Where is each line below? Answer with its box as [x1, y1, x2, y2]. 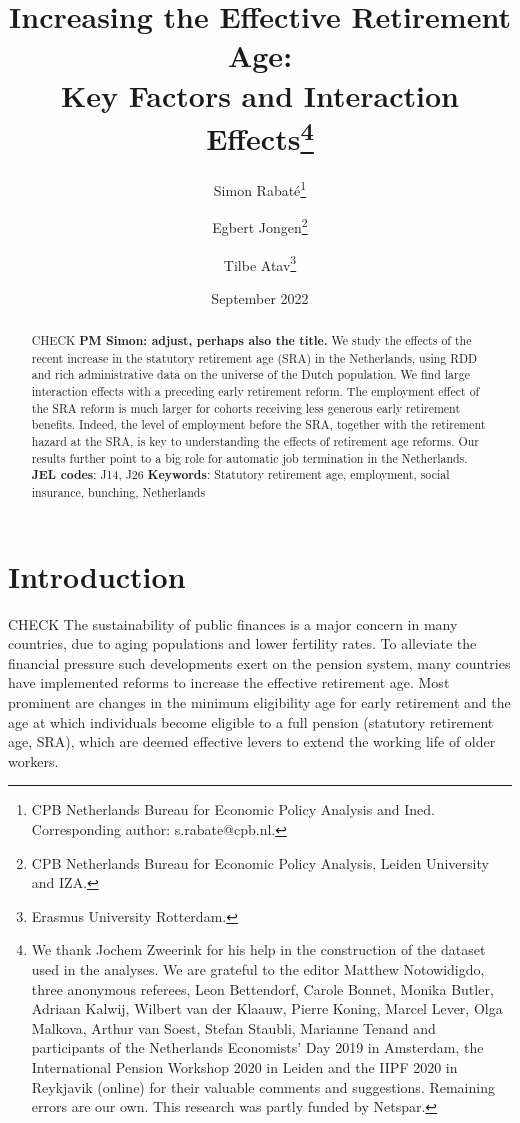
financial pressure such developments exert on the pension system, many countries [8, 652, 511, 673]
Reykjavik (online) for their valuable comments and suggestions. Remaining [31, 1076, 495, 1097]
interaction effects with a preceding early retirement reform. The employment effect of [31, 383, 480, 400]
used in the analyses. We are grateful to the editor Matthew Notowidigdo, [31, 958, 485, 979]
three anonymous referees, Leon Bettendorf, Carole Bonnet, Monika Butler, [31, 978, 494, 999]
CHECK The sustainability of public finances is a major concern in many [8, 613, 458, 634]
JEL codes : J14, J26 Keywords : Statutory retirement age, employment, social [31, 466, 450, 484]
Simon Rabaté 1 [213, 177, 307, 200]
